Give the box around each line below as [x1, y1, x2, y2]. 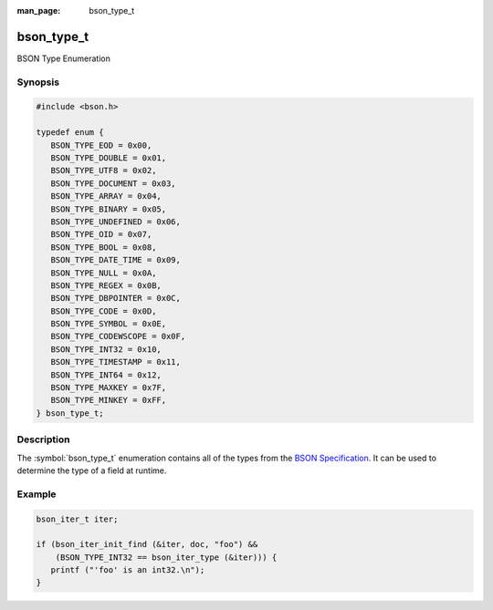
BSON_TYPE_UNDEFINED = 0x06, [50, 216, 182, 227]
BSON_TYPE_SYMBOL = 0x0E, [50, 319, 167, 329]
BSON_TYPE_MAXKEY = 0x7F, [50, 383, 167, 393]
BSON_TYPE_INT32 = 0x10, [50, 344, 162, 355]
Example [16, 488, 57, 501]
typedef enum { [36, 128, 104, 138]
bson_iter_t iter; [36, 513, 119, 524]
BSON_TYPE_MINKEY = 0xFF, [50, 395, 167, 406]
